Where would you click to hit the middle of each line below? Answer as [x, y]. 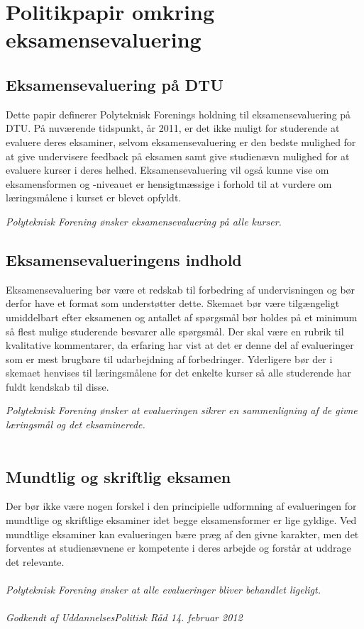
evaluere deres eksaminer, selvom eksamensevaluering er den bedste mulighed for [181, 141]
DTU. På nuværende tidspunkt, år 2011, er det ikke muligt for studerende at [173, 128]
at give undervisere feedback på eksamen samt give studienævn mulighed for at [178, 156]
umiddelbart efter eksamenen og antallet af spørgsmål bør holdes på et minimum [182, 317]
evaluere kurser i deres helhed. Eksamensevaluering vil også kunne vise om [167, 170]
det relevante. [35, 561]
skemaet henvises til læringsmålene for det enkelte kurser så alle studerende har [178, 373]
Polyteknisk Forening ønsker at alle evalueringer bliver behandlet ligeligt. [163, 590]
